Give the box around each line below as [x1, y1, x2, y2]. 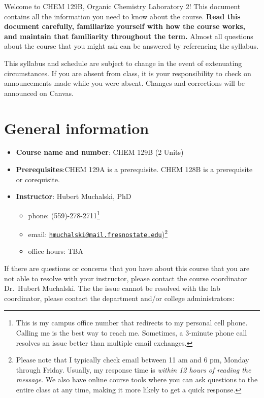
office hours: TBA [28, 246, 83, 256]
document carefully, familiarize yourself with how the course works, [4, 21, 245, 31]
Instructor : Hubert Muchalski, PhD [16, 191, 131, 202]
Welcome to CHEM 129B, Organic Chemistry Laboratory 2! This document [4, 1, 241, 11]
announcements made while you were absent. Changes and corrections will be [4, 78, 245, 88]
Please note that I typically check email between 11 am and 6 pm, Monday [16, 354, 249, 365]
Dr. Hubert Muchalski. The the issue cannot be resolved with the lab [4, 283, 220, 293]
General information [4, 117, 149, 138]
